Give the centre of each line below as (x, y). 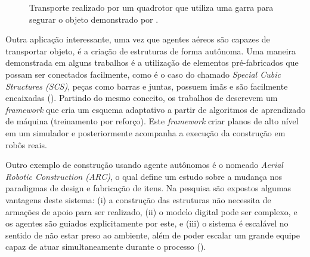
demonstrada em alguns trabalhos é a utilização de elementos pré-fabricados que (152, 62)
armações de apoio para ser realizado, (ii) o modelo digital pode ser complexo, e (151, 211)
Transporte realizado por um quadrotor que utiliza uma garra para (151, 7)
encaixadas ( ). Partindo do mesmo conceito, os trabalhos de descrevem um (142, 98)
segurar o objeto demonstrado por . (94, 19)
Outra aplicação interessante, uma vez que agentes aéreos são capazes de (138, 39)
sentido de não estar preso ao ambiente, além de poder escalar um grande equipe (153, 235)
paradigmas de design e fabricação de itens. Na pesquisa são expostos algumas (148, 188)
